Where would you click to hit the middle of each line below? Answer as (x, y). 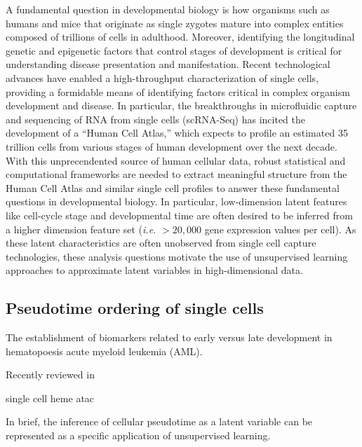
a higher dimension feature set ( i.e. (81, 229)
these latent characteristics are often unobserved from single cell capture (161, 243)
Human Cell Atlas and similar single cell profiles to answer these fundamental (173, 187)
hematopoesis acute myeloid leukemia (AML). (104, 351)
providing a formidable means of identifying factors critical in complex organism (178, 91)
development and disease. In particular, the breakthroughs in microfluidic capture (181, 105)
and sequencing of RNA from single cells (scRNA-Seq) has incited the (155, 119)
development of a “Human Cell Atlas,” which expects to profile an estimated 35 (177, 133)
